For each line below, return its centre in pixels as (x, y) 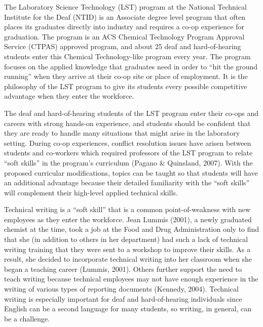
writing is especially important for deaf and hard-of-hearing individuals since (123, 298)
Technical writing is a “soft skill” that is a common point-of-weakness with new (127, 209)
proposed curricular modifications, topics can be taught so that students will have (131, 172)
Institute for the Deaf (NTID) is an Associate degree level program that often (125, 16)
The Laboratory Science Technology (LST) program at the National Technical (125, 7)
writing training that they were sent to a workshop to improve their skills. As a (127, 249)
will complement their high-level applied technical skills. (91, 192)
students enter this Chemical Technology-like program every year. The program (127, 56)
